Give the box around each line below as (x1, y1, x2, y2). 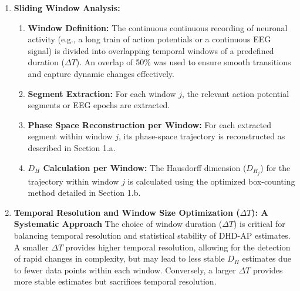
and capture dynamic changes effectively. (28, 67, 174, 79)
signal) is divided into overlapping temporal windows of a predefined (28, 44, 274, 56)
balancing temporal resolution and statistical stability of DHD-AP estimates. (14, 229, 291, 241)
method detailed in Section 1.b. (28, 186, 141, 199)
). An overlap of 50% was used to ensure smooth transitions (76, 56, 291, 68)
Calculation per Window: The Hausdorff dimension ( (43, 161, 247, 173)
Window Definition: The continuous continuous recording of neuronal (28, 21, 288, 34)
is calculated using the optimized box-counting (127, 175, 295, 187)
